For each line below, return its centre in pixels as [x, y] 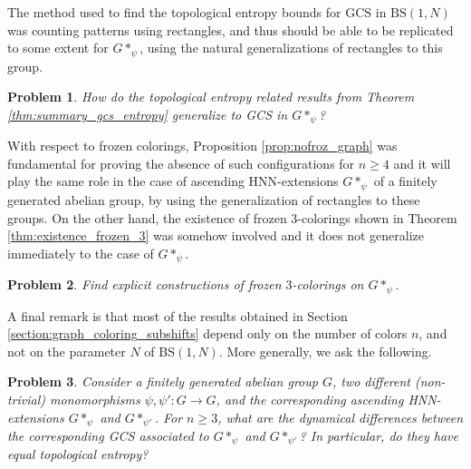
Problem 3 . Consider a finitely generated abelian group [163, 381]
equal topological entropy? [78, 454]
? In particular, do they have [379, 436]
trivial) [27, 399]
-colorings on [328, 284]
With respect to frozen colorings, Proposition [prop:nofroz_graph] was [202, 146]
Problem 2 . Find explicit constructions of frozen [144, 284]
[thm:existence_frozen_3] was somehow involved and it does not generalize [216, 235]
